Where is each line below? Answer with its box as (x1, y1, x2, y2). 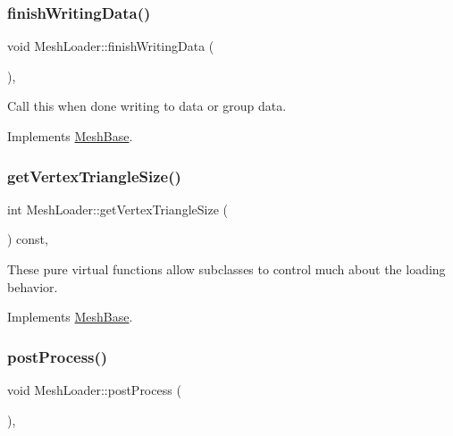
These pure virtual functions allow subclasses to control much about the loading (7, 260, 446, 278)
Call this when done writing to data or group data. (7, 96, 287, 115)
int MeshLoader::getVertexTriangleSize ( (7, 199, 228, 218)
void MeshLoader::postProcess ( (7, 381, 181, 398)
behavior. (7, 277, 58, 296)
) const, (7, 230, 48, 248)
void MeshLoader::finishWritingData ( (7, 37, 214, 55)
